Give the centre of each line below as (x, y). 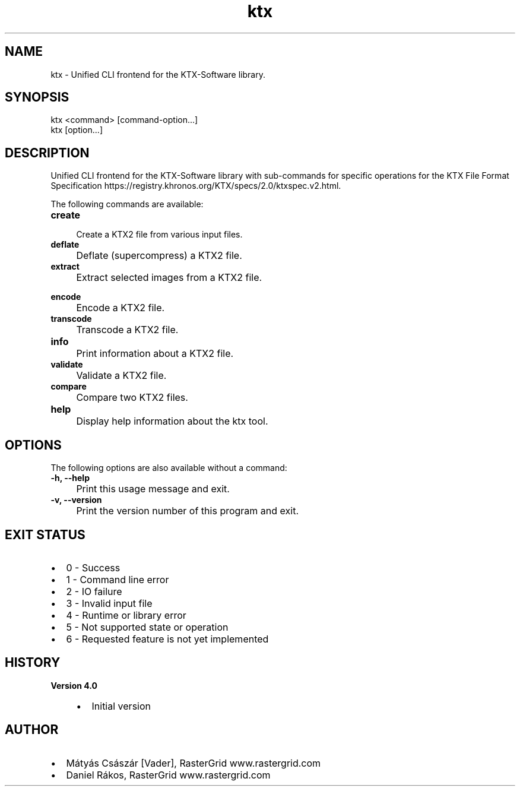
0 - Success (93, 567)
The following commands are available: (127, 204)
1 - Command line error (118, 579)
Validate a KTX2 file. (121, 376)
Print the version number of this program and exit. (188, 511)
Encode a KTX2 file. (121, 308)
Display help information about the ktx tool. (172, 421)
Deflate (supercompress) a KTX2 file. (159, 256)
